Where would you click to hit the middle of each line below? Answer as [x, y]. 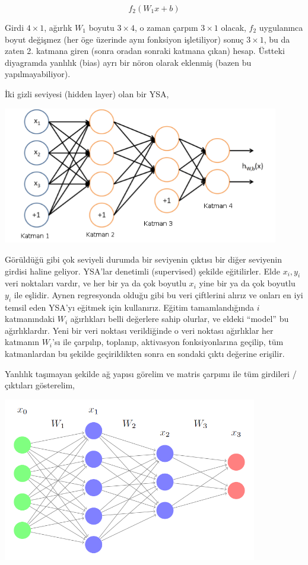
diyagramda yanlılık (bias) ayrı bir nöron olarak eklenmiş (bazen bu [128, 62]
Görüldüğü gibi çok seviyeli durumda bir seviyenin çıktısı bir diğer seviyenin [143, 259]
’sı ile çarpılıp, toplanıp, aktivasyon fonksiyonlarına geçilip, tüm [168, 342]
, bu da [277, 39]
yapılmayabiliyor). [38, 74]
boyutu [101, 27]
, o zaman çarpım [166, 27]
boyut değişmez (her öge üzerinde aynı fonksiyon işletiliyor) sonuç [124, 39]
